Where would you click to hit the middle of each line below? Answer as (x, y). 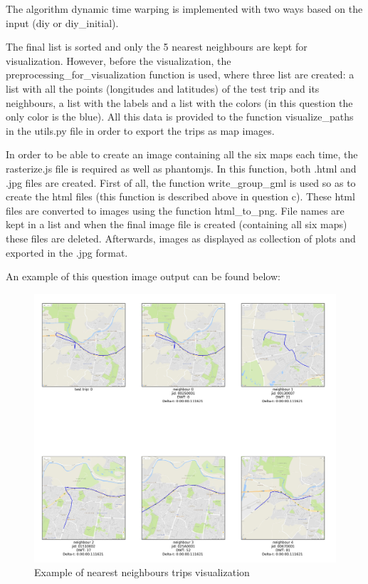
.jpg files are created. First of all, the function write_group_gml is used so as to (181, 182)
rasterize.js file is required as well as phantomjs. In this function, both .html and (181, 168)
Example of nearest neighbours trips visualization (142, 572)
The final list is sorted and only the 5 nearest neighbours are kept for (157, 47)
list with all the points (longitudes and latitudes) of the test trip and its (163, 88)
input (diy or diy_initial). (62, 22)
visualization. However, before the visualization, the (119, 60)
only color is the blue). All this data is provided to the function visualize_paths (180, 117)
